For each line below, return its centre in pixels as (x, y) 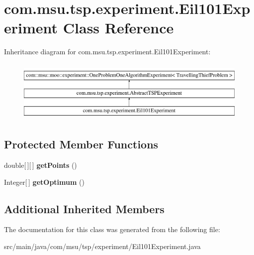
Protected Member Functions (81, 144)
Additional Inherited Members (84, 208)
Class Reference (118, 28)
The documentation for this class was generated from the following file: (112, 229)
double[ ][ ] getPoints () (41, 165)
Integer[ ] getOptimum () (44, 182)
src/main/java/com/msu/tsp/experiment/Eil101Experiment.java (102, 246)
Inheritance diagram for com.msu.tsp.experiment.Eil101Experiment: (107, 52)
